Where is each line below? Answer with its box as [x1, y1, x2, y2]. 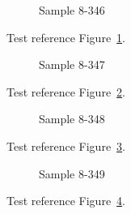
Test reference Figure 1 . [6, 28, 125, 45]
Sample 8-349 [39, 165, 105, 182]
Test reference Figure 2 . [6, 83, 125, 100]
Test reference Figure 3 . [6, 137, 125, 154]
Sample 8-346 [39, 2, 105, 18]
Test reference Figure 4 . [6, 192, 125, 209]
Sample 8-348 [39, 110, 105, 127]
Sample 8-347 [39, 56, 105, 73]
